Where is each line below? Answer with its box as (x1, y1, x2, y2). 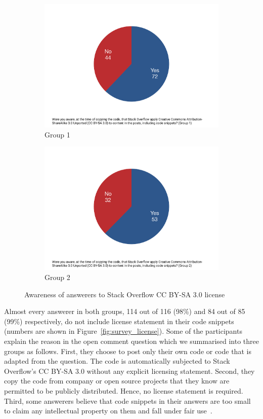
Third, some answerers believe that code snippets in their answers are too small (4, 395, 251, 406)
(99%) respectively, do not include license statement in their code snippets (4, 316, 234, 326)
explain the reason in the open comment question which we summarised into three (4, 335, 259, 346)
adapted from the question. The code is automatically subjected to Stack (4, 356, 230, 366)
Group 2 (45, 272, 70, 282)
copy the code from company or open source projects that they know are (4, 375, 230, 386)
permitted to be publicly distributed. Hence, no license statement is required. (4, 385, 243, 396)
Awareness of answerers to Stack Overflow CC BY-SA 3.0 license (24, 289, 225, 299)
